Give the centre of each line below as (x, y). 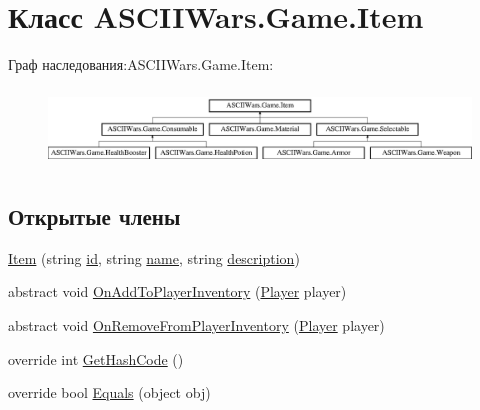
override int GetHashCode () (96, 358)
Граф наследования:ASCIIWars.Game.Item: (141, 64)
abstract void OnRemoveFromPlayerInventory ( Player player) (196, 325)
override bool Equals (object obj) (109, 392)
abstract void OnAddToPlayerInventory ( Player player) (177, 291)
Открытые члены (94, 216)
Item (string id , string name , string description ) (154, 257)
